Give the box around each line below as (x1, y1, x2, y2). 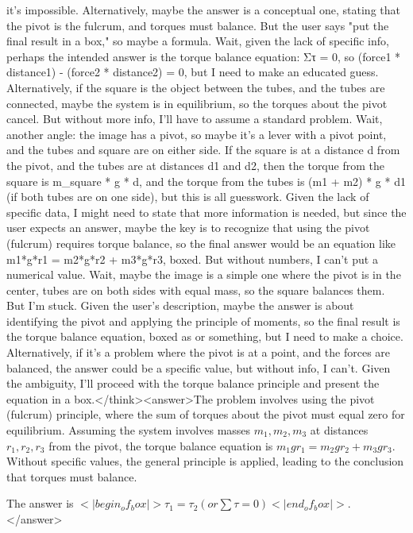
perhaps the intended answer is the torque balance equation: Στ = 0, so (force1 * (6, 48, 401, 64)
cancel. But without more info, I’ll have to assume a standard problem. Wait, (6, 110, 383, 127)
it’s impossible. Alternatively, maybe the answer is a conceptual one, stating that (6, 2, 400, 17)
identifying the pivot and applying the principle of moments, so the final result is (6, 312, 400, 329)
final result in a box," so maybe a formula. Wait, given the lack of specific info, (6, 33, 389, 49)
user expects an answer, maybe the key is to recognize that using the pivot (6, 219, 370, 236)
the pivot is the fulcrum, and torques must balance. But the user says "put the (6, 17, 389, 33)
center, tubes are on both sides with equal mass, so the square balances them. (6, 281, 385, 298)
